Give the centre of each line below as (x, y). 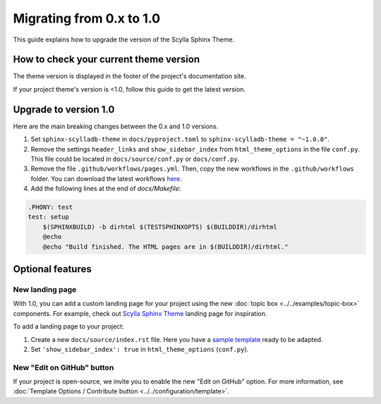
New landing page (45, 290)
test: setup (49, 217)
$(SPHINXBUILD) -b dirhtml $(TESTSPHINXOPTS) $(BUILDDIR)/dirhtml (160, 227)
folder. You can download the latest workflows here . (107, 178)
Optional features (52, 269)
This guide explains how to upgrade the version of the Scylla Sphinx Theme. (124, 39)
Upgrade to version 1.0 (64, 109)
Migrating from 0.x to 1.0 (87, 18)
